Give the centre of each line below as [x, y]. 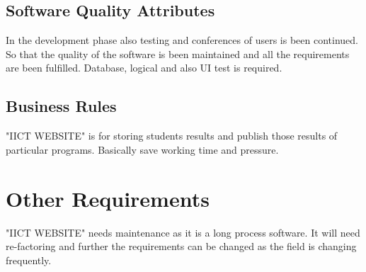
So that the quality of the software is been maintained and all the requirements [178, 53]
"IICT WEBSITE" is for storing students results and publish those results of [172, 136]
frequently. [29, 260]
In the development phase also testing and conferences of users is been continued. [182, 40]
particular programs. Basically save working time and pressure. [142, 149]
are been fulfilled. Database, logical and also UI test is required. [144, 68]
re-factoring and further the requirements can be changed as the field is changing [181, 246]
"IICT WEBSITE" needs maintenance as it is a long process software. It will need [183, 232]
